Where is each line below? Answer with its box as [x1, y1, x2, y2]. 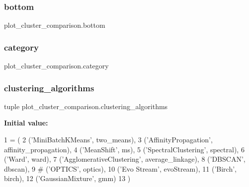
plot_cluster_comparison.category [4, 61, 109, 71]
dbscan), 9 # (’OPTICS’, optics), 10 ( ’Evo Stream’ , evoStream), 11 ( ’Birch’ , [4, 163, 237, 174]
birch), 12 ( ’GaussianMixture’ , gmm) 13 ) [4, 173, 131, 184]
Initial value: [4, 118, 48, 128]
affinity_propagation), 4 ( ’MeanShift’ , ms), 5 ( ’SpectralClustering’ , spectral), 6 [4, 144, 245, 154]
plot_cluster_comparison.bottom [4, 20, 105, 30]
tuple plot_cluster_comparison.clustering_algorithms [4, 101, 168, 111]
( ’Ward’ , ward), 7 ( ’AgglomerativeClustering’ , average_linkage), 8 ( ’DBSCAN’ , [4, 154, 246, 164]
